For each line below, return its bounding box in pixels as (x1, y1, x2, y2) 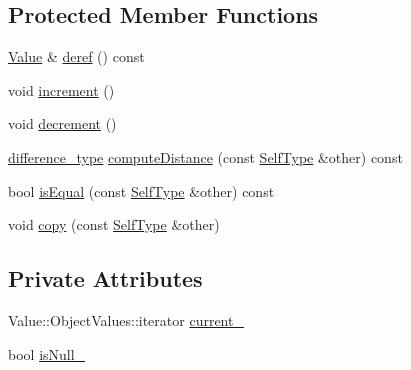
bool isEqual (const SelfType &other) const (8, 180, 275, 201)
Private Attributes (8, 263, 203, 294)
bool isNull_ (8, 343, 86, 364)
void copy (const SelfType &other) (8, 214, 220, 235)
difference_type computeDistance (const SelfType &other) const (8, 146, 403, 167)
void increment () (8, 79, 115, 100)
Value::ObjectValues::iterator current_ (8, 309, 244, 330)
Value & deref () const (8, 46, 145, 67)
